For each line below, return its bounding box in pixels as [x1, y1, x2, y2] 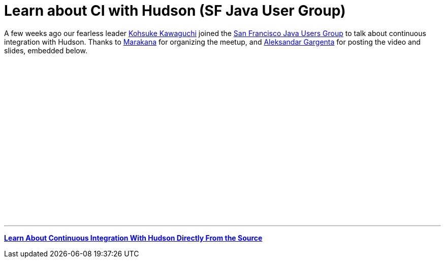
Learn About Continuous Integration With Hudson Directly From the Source [4, 233, 263, 242]
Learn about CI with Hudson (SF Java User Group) [4, 2, 346, 19]
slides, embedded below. [4, 46, 87, 55]
